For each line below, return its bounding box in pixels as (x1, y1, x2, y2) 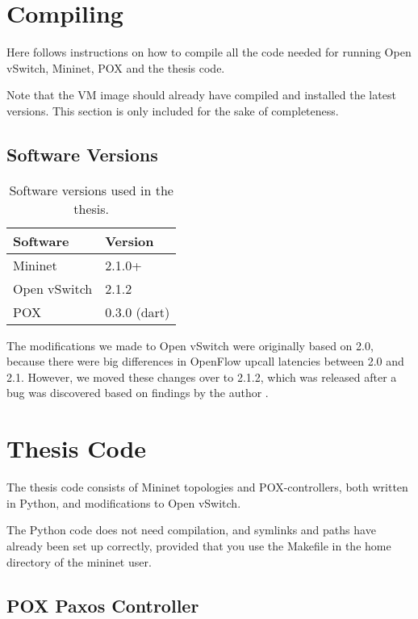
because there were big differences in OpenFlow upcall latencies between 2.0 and (6, 353, 404, 370)
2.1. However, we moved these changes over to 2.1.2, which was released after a (6, 368, 397, 385)
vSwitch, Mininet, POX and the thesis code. (6, 59, 225, 76)
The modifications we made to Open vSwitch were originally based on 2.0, (6, 337, 374, 353)
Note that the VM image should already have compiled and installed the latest (6, 86, 396, 103)
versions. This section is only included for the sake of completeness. (6, 102, 339, 119)
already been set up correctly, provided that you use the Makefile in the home (6, 537, 391, 554)
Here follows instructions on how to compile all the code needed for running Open (6, 44, 412, 61)
